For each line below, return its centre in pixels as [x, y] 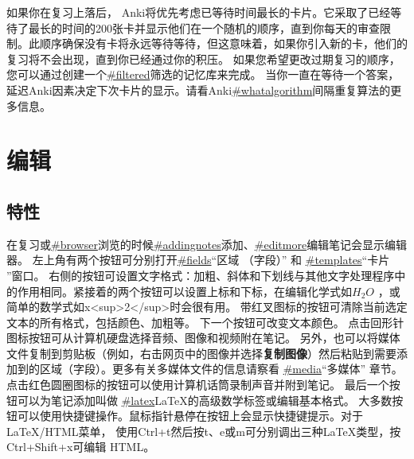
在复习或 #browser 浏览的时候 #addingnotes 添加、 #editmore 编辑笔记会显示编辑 [207, 244]
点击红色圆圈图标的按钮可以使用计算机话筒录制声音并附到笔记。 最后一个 [198, 385]
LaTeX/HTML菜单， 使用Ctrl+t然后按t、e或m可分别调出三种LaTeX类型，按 [204, 431]
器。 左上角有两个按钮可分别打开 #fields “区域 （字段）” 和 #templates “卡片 [198, 260]
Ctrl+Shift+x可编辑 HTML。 [81, 447]
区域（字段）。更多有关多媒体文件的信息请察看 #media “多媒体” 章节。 [221, 369]
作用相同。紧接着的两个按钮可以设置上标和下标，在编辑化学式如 [184, 291]
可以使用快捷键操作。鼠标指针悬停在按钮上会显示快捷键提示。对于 [190, 416]
